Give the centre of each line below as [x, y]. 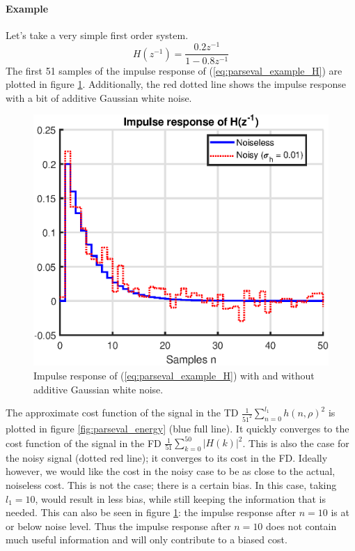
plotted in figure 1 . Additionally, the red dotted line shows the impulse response [176, 84]
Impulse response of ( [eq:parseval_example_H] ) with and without [174, 375]
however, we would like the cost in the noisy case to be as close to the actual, [171, 471]
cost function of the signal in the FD [84, 443]
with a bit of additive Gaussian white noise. [99, 97]
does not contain [301, 526]
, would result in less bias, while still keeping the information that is [180, 498]
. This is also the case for [296, 443]
